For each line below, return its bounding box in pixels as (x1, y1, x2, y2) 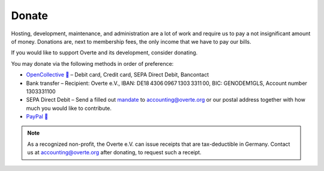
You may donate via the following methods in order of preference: (11, 60, 174, 67)
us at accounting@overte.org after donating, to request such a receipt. (27, 149, 202, 156)
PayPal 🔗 (26, 113, 48, 120)
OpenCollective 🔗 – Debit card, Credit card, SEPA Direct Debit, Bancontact (26, 71, 209, 78)
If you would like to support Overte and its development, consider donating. (11, 49, 198, 56)
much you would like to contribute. (26, 105, 112, 112)
